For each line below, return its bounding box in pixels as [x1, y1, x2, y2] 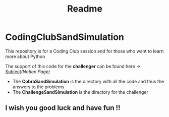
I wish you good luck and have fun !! [5, 104, 121, 112]
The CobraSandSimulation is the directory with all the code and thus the [12, 78, 164, 84]
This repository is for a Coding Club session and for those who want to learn [5, 48, 164, 54]
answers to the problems [12, 84, 65, 90]
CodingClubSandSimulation [5, 31, 125, 43]
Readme [67, 3, 102, 15]
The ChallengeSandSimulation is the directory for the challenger [12, 89, 149, 95]
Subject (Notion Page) [5, 69, 50, 75]
